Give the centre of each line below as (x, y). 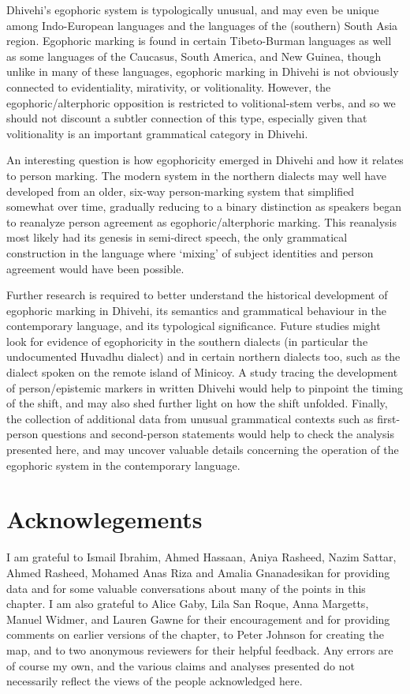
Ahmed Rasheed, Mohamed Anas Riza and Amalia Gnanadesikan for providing (198, 572)
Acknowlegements (104, 519)
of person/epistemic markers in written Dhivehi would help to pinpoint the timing (205, 387)
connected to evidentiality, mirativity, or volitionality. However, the (169, 86)
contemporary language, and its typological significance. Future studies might (194, 326)
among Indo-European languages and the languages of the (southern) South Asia (202, 25)
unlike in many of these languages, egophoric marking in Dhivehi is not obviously (203, 71)
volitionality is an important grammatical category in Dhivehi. (157, 133)
